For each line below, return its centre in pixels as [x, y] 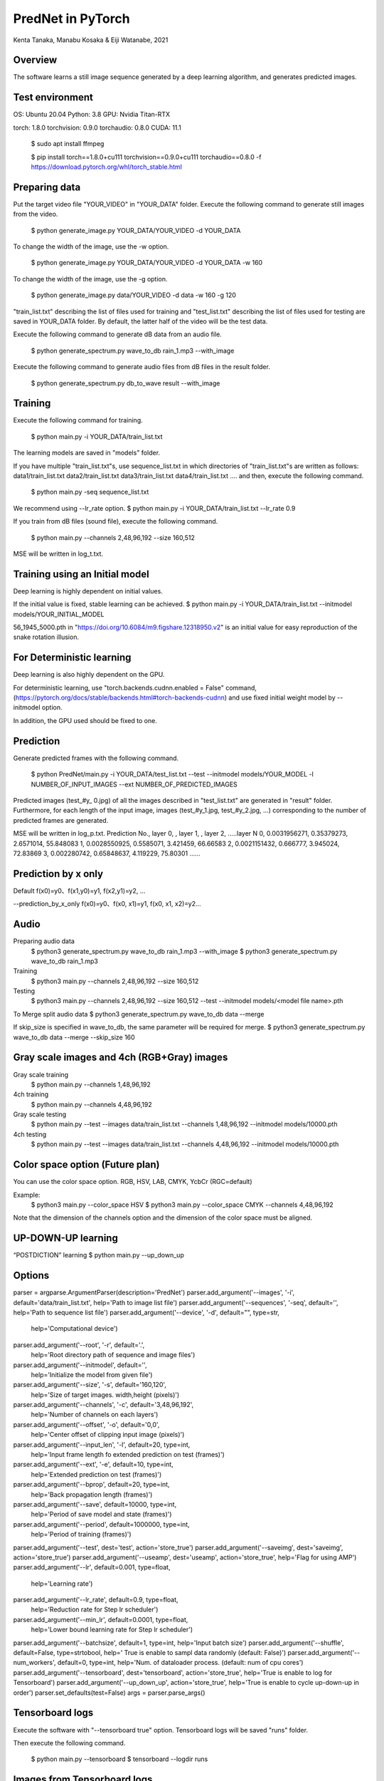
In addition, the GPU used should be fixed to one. [85, 720]
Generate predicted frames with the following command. [96, 758]
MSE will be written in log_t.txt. [58, 554]
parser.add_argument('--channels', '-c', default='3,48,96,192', [103, 1405]
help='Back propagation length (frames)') [92, 1494]
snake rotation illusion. [46, 637]
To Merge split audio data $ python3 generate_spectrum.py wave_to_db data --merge [139, 1014]
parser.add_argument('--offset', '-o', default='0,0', [86, 1424]
